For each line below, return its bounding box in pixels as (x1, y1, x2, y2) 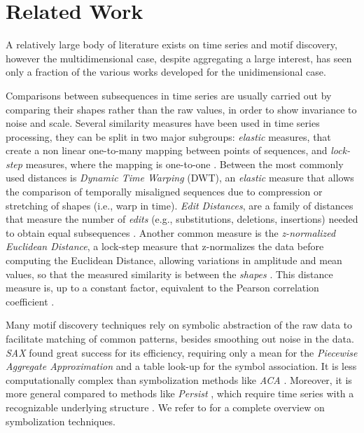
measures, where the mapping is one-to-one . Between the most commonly (25, 156, 344, 171)
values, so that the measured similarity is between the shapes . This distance (6, 266, 333, 281)
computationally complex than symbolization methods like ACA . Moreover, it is (6, 372, 352, 387)
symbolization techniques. (6, 413, 115, 428)
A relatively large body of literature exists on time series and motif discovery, (6, 37, 337, 52)
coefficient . (6, 294, 55, 308)
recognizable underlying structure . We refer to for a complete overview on (6, 399, 325, 414)
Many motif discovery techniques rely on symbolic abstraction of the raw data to (6, 317, 353, 332)
